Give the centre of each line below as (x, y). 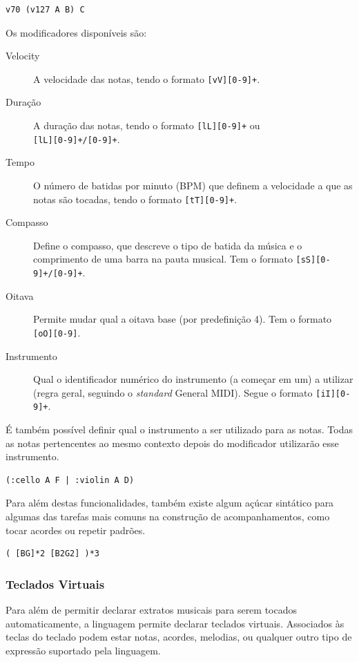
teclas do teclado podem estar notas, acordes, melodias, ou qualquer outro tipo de (179, 637)
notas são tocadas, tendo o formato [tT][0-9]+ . (135, 199)
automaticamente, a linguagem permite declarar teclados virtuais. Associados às (175, 623)
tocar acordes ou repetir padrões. (76, 530)
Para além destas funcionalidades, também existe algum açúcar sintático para (170, 503)
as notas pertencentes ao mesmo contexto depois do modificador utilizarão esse (172, 443)
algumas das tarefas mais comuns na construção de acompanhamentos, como (168, 516)
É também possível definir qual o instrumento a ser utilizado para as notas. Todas (179, 429)
